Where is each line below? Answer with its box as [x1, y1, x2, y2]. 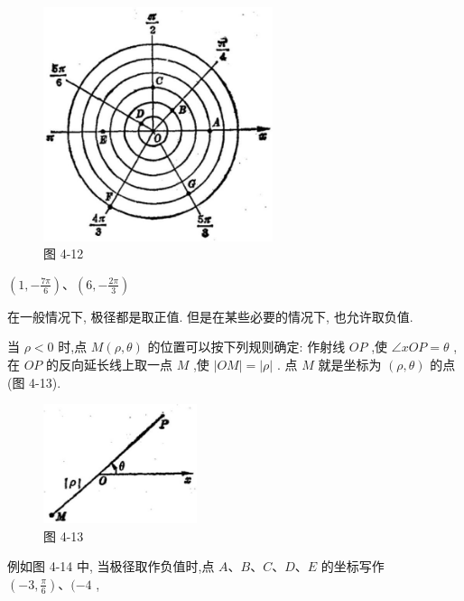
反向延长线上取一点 [59, 355, 173, 374]
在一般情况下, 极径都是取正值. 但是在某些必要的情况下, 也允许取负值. [7, 306, 413, 325]
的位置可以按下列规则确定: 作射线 [147, 337, 346, 356]
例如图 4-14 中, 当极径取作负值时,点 [7, 557, 215, 576]
